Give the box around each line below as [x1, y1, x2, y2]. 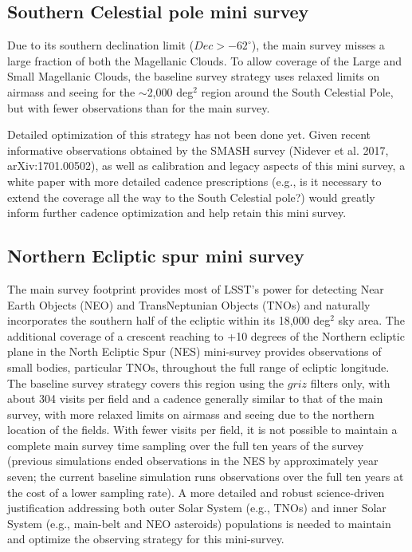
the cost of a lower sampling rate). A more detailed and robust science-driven [7, 483, 385, 500]
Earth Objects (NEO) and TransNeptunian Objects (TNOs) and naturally [7, 296, 371, 313]
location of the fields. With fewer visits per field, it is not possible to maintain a [7, 421, 398, 438]
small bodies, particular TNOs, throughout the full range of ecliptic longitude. [7, 358, 390, 375]
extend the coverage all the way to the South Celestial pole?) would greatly [7, 188, 375, 205]
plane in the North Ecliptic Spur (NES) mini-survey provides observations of [7, 343, 382, 360]
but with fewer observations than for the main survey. [7, 99, 270, 116]
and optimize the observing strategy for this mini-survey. [7, 530, 284, 547]
